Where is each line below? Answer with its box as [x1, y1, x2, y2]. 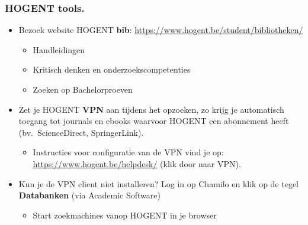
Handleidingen [33, 43, 85, 56]
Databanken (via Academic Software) [18, 189, 161, 201]
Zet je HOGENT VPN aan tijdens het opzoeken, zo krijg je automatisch [18, 103, 284, 115]
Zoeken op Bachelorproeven [33, 83, 133, 95]
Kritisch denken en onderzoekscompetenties [33, 63, 191, 76]
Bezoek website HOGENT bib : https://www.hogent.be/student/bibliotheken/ [18, 24, 303, 36]
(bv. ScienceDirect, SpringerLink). [18, 126, 144, 138]
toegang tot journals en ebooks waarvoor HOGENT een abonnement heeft [18, 115, 289, 127]
